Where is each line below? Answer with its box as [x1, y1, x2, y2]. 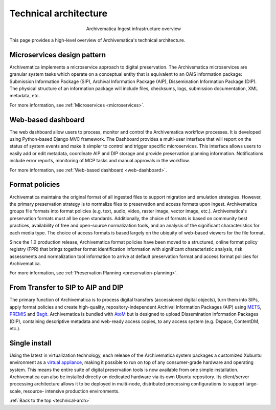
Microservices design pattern [9, 50, 106, 59]
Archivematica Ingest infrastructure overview [86, 26, 181, 32]
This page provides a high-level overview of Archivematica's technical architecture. [9, 37, 186, 43]
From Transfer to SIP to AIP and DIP [9, 283, 124, 292]
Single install [9, 338, 52, 348]
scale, [9, 388, 22, 394]
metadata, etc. [9, 93, 40, 99]
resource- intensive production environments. [23, 388, 120, 394]
